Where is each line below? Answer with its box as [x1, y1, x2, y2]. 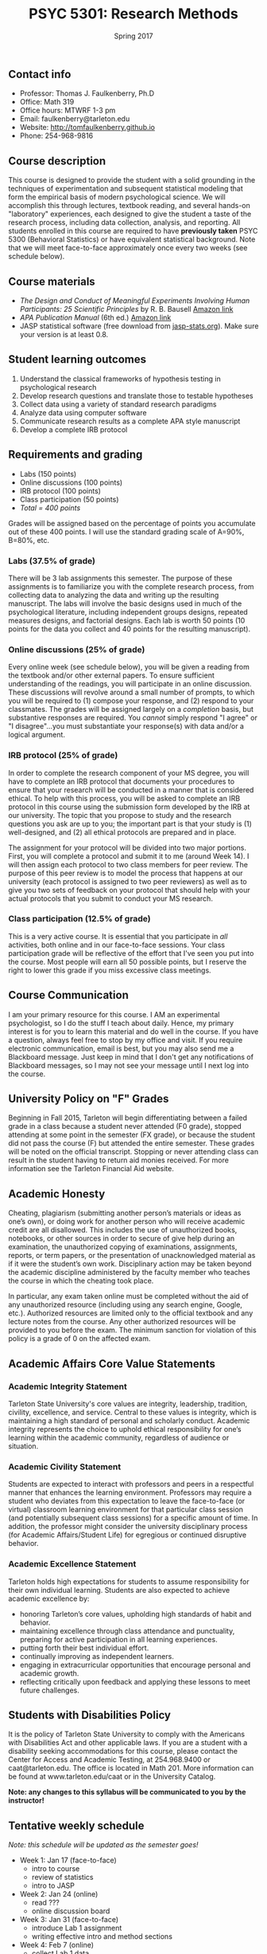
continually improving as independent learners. [19, 1651, 175, 1661]
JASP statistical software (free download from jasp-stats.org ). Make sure [19, 320, 259, 331]
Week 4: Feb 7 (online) [19, 1940, 94, 1950]
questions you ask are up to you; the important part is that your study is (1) [8, 819, 253, 828]
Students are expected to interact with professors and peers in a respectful [8, 1480, 254, 1489]
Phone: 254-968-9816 [19, 131, 94, 140]
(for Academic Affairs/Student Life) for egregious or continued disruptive [8, 1530, 247, 1539]
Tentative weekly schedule [8, 1818, 145, 1832]
